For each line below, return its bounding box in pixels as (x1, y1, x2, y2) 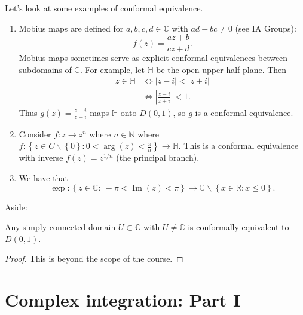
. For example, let (79, 63, 145, 75)
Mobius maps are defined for (19, 22, 124, 34)
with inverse (19, 151, 63, 164)
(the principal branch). (116, 151, 200, 164)
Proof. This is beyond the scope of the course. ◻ (5, 252, 183, 265)
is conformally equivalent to (188, 221, 289, 233)
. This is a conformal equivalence (178, 139, 299, 152)
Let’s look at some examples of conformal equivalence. (5, 2, 203, 14)
